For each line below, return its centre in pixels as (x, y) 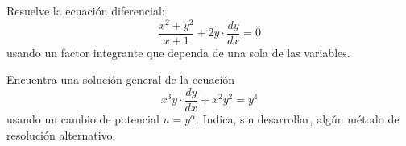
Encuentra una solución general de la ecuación (121, 79)
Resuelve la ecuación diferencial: (86, 10)
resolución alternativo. (61, 134)
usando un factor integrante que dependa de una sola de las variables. (178, 52)
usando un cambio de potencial (83, 118)
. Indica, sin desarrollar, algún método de (298, 118)
